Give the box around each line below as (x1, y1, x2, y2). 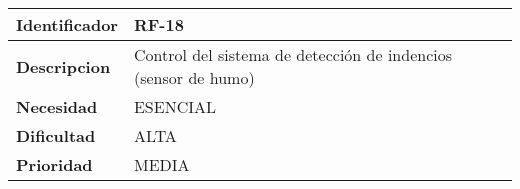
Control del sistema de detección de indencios (133, 43, 453, 66)
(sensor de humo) (133, 66, 255, 89)
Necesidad (16, 95, 98, 118)
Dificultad (16, 124, 96, 147)
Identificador (16, 13, 118, 36)
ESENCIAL (133, 95, 216, 118)
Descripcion (16, 54, 111, 78)
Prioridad (16, 153, 93, 176)
